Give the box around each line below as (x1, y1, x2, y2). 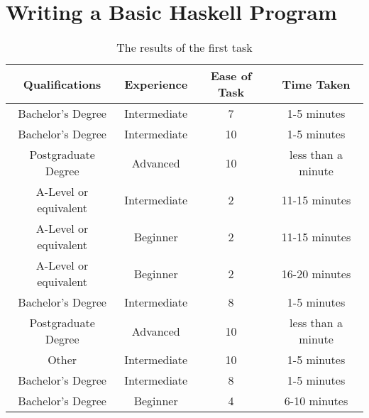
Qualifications (23, 75, 101, 92)
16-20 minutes (281, 265, 351, 282)
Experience (124, 75, 188, 92)
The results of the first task (116, 39, 253, 56)
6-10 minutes (284, 392, 348, 409)
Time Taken (282, 75, 351, 92)
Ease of (210, 67, 252, 84)
